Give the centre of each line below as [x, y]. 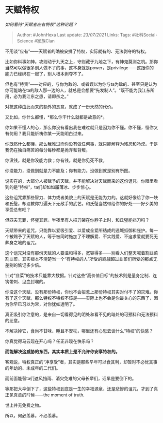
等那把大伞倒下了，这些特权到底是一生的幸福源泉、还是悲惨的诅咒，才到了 [79, 388]
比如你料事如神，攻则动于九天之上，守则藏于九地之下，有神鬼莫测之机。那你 [81, 61]
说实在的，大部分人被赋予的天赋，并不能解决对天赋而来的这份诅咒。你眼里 [79, 181]
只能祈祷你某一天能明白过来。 [56, 133]
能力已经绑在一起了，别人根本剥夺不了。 [45, 74]
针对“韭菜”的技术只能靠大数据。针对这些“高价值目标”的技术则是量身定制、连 [81, 275]
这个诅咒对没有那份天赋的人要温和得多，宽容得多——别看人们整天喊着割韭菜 [81, 253]
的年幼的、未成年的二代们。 [33, 368]
